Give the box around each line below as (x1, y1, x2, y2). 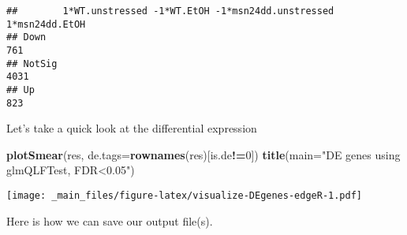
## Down (6, 32, 47, 43)
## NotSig (6, 58, 58, 69)
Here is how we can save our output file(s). (6, 212, 213, 229)
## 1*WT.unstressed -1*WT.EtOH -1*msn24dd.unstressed (6, 6, 334, 17)
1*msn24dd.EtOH (6, 18, 86, 30)
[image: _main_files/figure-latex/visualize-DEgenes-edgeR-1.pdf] (6, 190, 363, 202)
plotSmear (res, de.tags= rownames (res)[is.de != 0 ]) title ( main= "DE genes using (6, 146, 401, 162)
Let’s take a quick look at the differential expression (6, 120, 257, 136)
